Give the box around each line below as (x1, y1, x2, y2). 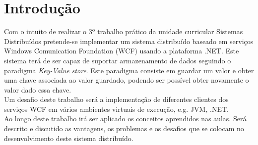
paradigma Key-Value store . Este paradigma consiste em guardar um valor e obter (4, 65, 254, 75)
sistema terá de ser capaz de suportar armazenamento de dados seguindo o (4, 55, 231, 65)
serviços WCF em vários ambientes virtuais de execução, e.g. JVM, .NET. (4, 103, 229, 114)
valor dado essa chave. (4, 84, 71, 95)
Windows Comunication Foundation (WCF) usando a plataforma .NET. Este (4, 46, 239, 56)
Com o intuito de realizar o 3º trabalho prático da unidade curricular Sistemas (4, 26, 243, 37)
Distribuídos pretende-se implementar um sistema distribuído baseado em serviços (4, 36, 254, 46)
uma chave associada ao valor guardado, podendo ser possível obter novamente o (4, 75, 249, 85)
